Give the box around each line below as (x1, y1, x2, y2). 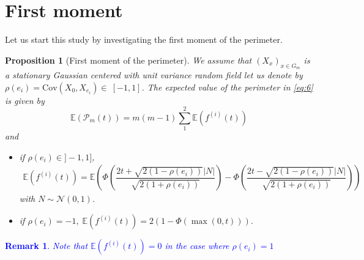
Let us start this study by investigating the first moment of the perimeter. (5, 33, 283, 46)
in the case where (165, 239, 229, 252)
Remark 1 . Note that (5, 239, 88, 252)
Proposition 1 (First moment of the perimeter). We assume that (5, 53, 252, 66)
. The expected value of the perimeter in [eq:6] (141, 80, 313, 93)
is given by (5, 94, 45, 106)
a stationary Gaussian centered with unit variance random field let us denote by (5, 68, 303, 81)
